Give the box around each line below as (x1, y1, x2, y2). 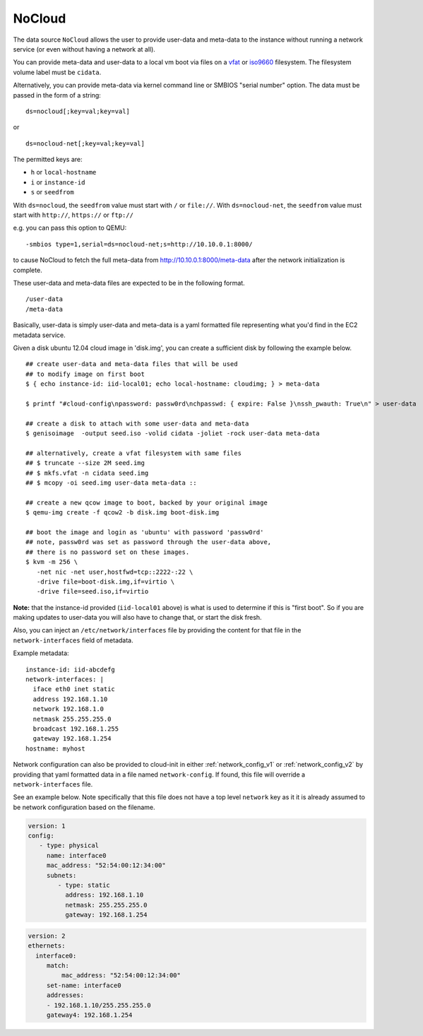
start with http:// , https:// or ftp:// (13, 211, 134, 219)
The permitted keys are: (13, 155, 83, 164)
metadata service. (13, 331, 66, 339)
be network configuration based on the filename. (13, 803, 155, 811)
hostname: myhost (25, 744, 85, 753)
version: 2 (28, 931, 66, 940)
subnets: (46, 871, 77, 879)
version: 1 (28, 822, 66, 830)
